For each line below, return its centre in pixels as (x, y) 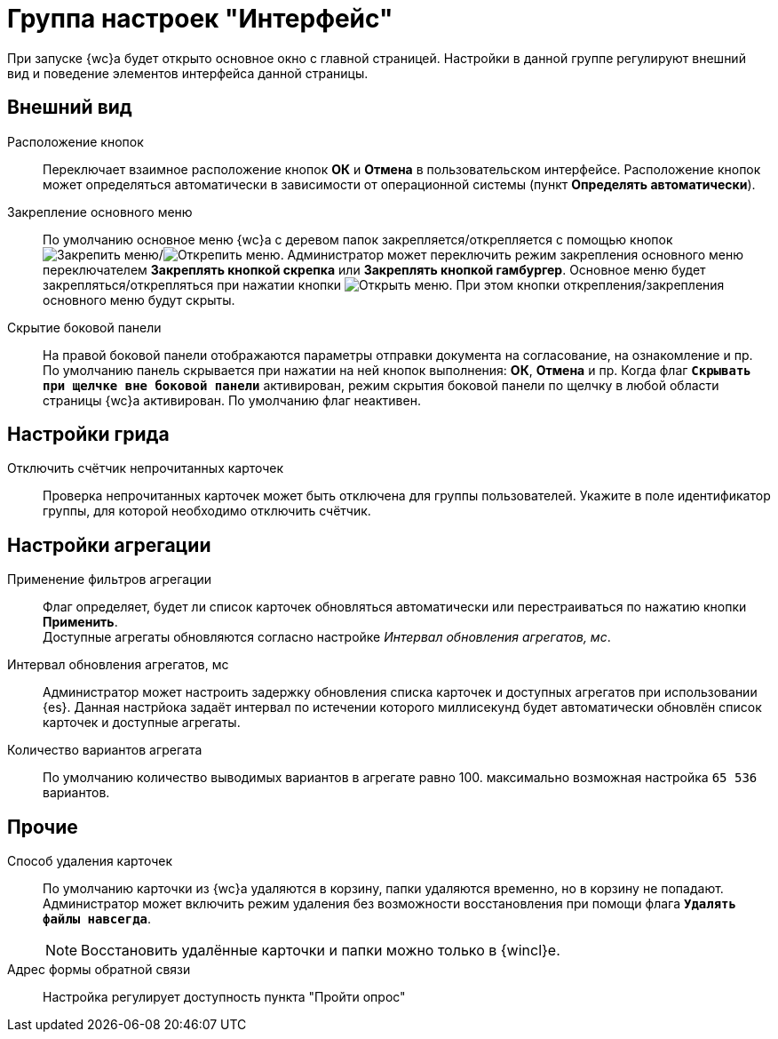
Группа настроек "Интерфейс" (200, 19)
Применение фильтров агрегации (110, 579)
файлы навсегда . (97, 919)
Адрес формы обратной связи (99, 970)
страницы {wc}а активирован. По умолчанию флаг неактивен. (232, 400)
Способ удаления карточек (90, 861)
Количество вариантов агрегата (105, 750)
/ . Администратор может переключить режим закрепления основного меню (451, 254)
